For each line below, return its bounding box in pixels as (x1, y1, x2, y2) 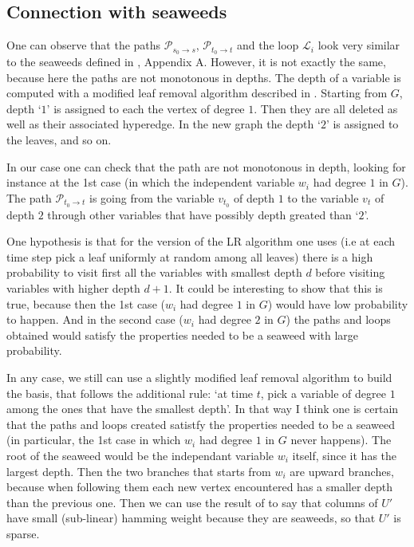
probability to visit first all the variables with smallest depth (6, 264, 302, 281)
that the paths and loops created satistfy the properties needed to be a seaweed (6, 415, 396, 432)
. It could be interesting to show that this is (168, 280, 383, 297)
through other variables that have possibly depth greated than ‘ (47, 206, 359, 222)
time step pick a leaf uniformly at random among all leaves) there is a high (6, 248, 373, 265)
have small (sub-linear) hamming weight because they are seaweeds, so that (6, 510, 376, 526)
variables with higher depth (6, 280, 140, 297)
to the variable (287, 189, 359, 206)
